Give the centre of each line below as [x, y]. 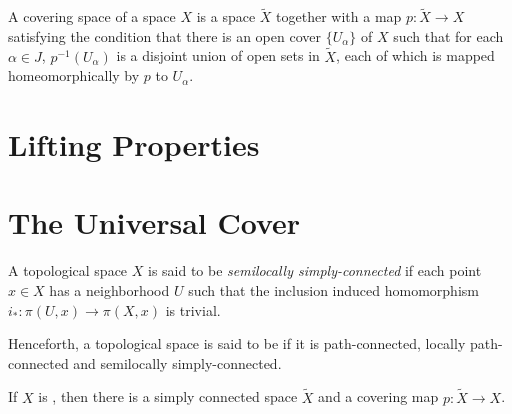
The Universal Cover [154, 222]
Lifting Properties [134, 144]
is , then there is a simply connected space [168, 396]
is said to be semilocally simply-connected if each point [314, 270]
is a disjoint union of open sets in [218, 55]
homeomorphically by [74, 75]
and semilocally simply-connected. [177, 362]
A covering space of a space [92, 16]
